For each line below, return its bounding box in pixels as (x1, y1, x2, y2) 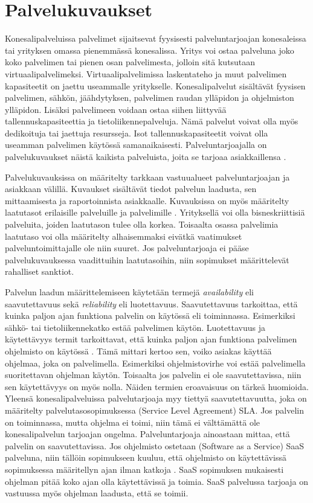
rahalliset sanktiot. (5, 265, 74, 278)
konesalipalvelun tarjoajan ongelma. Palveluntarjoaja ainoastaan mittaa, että (5, 428, 290, 440)
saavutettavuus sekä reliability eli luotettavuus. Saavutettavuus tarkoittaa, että (5, 297, 298, 310)
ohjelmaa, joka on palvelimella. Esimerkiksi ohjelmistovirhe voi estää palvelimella (5, 356, 306, 369)
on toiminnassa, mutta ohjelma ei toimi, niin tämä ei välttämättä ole (5, 415, 260, 428)
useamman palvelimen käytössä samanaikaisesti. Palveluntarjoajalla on (5, 138, 267, 151)
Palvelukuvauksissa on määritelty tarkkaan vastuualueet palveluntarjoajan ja (5, 170, 290, 183)
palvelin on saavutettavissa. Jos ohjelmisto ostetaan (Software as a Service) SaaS (5, 439, 305, 452)
